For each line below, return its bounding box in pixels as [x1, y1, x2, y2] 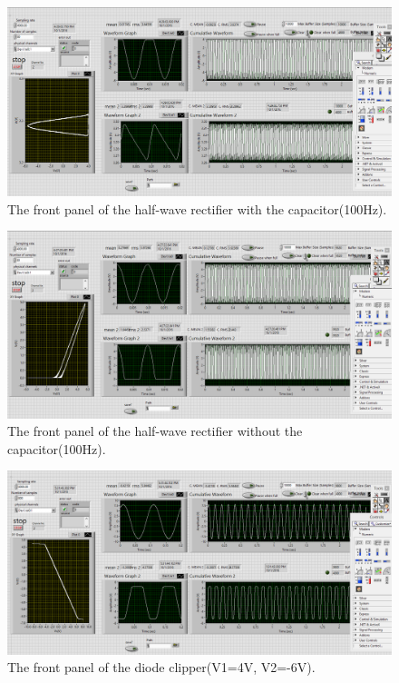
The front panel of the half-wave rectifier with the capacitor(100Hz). [7, 199, 387, 218]
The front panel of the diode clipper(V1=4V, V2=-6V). [7, 658, 316, 677]
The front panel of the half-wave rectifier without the [7, 421, 303, 440]
